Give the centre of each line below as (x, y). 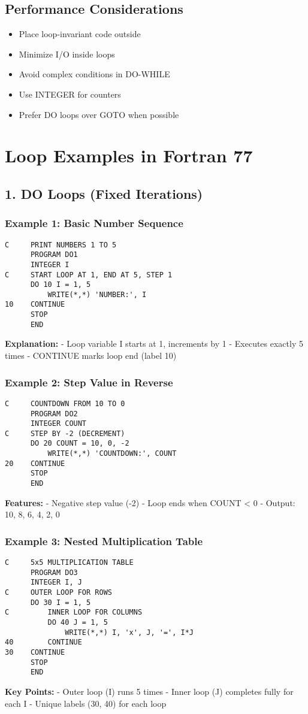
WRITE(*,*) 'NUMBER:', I (97, 294)
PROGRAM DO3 (54, 572)
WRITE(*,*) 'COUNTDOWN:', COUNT (112, 454)
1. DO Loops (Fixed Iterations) (104, 193)
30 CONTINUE (35, 653)
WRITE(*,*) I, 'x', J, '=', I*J (129, 632)
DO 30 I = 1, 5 (61, 602)
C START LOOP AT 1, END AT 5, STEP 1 (89, 275)
